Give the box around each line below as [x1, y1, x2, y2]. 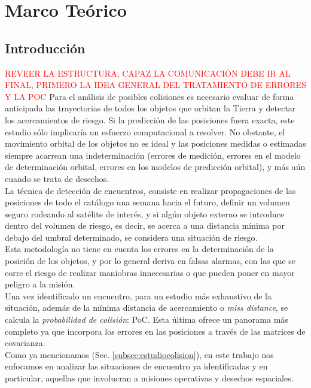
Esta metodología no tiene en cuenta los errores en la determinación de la [5, 242, 275, 255]
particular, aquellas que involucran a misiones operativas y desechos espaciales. [5, 372, 294, 384]
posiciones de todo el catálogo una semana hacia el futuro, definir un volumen [5, 196, 290, 208]
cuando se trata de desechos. [5, 172, 109, 184]
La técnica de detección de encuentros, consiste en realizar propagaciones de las [5, 184, 296, 196]
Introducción [5, 38, 86, 57]
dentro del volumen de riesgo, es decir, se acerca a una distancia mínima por [5, 219, 285, 232]
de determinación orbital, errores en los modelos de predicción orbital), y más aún [5, 160, 306, 173]
